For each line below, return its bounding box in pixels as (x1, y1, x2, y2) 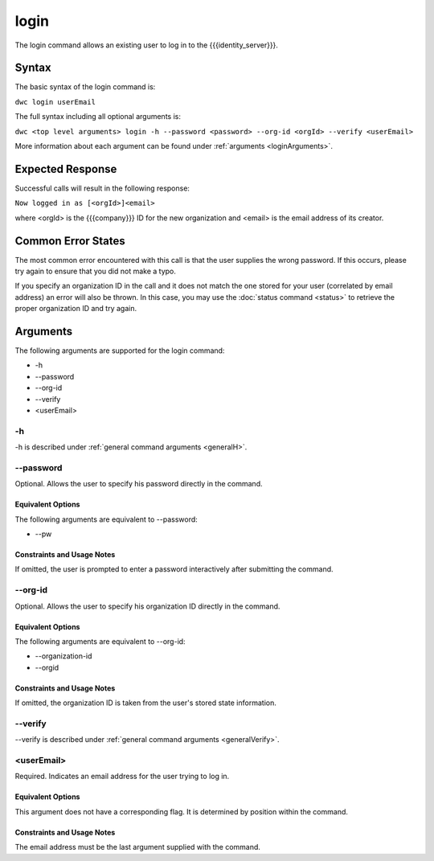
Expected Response (14, 162, 117, 176)
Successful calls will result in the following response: (14, 183, 190, 193)
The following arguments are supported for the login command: (14, 346, 225, 355)
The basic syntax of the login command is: (14, 82, 156, 92)
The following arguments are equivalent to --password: (14, 515, 199, 524)
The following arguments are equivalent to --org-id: (14, 637, 186, 646)
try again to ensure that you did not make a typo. (14, 266, 177, 276)
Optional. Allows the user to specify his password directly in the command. (14, 479, 263, 489)
